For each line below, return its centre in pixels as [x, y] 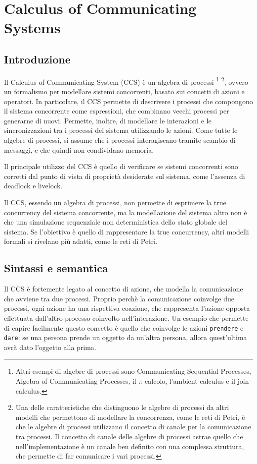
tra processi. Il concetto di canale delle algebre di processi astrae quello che [129, 436]
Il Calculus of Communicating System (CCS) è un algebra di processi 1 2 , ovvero [126, 81]
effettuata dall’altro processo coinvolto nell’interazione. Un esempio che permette [126, 318]
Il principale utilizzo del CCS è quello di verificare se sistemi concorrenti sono [121, 166]
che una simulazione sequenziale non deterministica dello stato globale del [116, 222]
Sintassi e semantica [56, 268]
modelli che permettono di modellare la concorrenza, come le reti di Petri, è [130, 417]
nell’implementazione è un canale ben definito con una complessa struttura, [130, 446]
